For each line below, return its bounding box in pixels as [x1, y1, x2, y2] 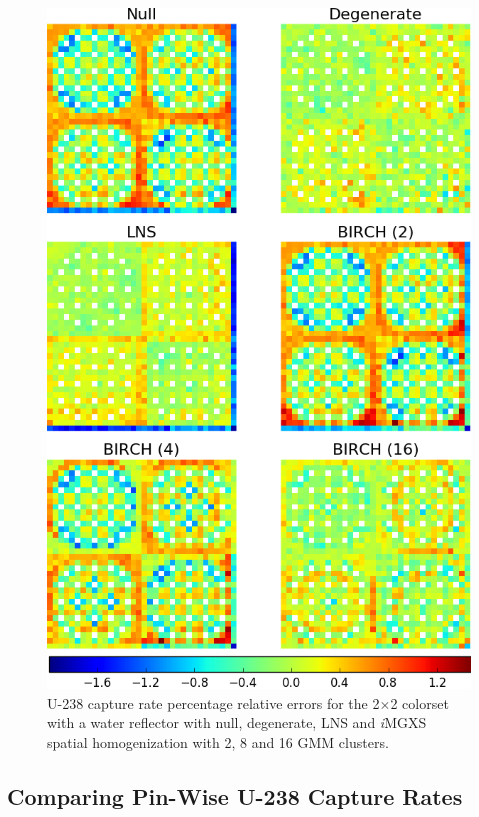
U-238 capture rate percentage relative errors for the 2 [47, 692, 380, 713]
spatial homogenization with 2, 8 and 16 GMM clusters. [47, 731, 389, 752]
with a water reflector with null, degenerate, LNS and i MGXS [47, 712, 427, 733]
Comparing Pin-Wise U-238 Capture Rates [7, 780, 463, 811]
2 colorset [390, 692, 449, 713]
